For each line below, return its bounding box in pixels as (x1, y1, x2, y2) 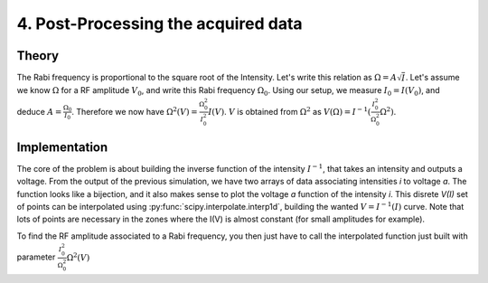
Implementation (16, 139, 108, 155)
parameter (16, 251, 56, 262)
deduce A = (16, 106, 62, 117)
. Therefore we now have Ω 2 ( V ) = (70, 105, 198, 117)
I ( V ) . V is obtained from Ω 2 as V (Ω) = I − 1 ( (208, 105, 371, 117)
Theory (16, 48, 60, 63)
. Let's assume (405, 72, 460, 83)
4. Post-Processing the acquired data (16, 14, 303, 33)
